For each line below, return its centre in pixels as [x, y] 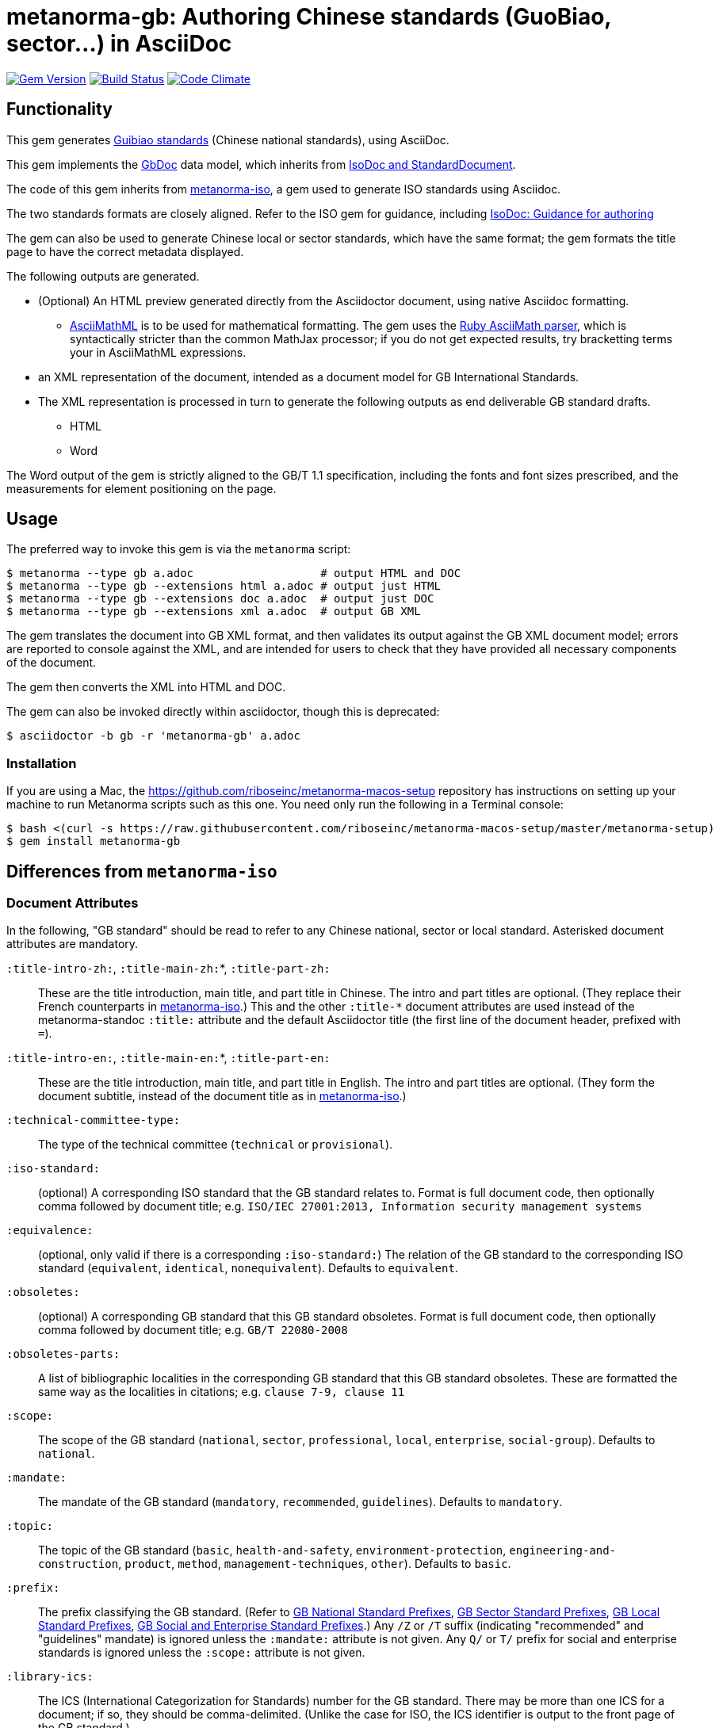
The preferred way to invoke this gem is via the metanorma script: [179, 549]
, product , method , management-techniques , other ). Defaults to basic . [315, 1564]
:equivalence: [50, 1231]
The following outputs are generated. [103, 276]
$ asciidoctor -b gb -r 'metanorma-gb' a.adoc [153, 736]
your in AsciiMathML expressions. [158, 352]
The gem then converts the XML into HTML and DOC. [146, 687]
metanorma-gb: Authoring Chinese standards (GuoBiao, [309, 17]
